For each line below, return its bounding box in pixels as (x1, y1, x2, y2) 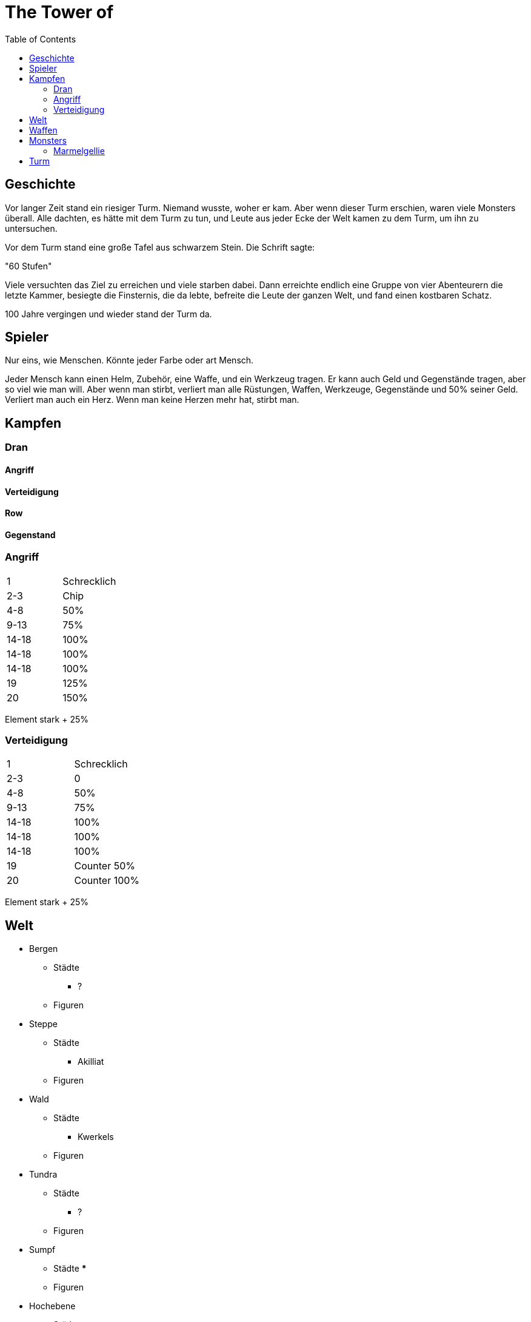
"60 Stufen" (5, 260, 52, 271)
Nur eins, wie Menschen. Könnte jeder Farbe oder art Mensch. (5, 355, 254, 366)
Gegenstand (5, 529, 56, 540)
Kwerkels (78, 1131, 114, 1142)
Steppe (29, 1019, 58, 1030)
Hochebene (29, 1301, 76, 1312)
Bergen (29, 943, 58, 954)
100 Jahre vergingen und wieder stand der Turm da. (5, 308, 212, 319)
